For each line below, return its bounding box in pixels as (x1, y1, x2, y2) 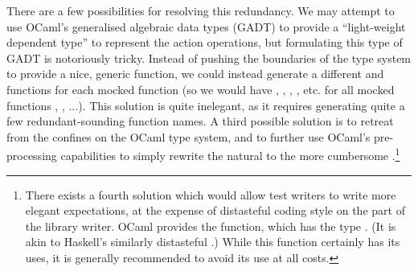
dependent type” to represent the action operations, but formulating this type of (6, 34, 403, 51)
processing (6, 147, 57, 163)
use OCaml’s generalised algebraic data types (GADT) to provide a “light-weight (6, 18, 406, 35)
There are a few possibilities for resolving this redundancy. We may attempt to (6, 2, 395, 18)
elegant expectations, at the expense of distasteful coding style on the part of (25, 202, 405, 219)
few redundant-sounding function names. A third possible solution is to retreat (6, 113, 394, 129)
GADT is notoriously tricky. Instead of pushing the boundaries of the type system (6, 49, 412, 66)
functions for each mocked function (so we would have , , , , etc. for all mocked (6, 80, 395, 97)
